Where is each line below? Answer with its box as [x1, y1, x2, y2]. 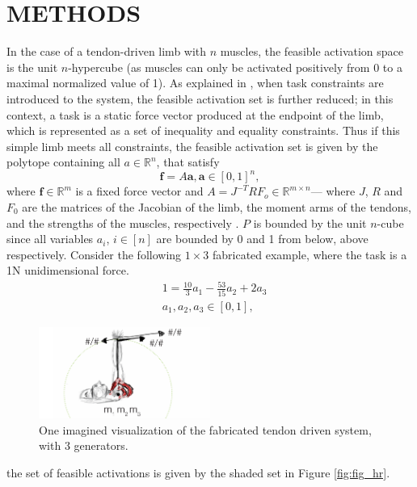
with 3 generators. [39, 437, 128, 454]
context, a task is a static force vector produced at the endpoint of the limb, [6, 106, 384, 123]
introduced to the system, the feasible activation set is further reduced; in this [6, 90, 394, 107]
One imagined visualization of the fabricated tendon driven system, [39, 421, 372, 438]
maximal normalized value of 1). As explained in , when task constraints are [6, 74, 384, 91]
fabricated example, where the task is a [212, 246, 407, 262]
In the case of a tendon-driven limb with [6, 43, 207, 60]
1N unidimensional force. [6, 262, 129, 279]
